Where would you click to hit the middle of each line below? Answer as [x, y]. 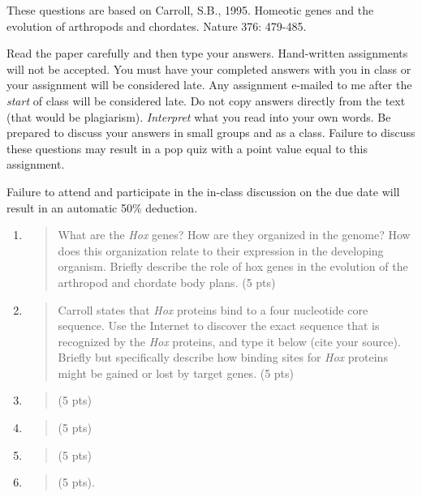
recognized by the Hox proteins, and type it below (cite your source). [229, 341]
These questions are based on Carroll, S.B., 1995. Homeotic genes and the [190, 10]
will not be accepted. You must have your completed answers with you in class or [209, 69]
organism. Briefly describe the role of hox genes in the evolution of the [233, 266]
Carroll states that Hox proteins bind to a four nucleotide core [213, 309]
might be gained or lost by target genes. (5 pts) [176, 373]
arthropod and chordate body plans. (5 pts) [167, 282]
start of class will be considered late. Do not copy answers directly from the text [206, 100]
